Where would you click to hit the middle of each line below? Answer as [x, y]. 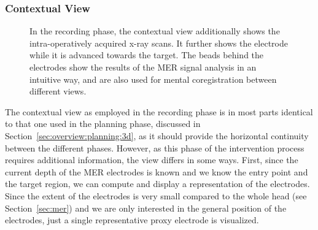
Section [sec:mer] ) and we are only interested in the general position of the [146, 208]
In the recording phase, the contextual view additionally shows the [155, 31]
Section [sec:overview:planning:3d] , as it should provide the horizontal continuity [157, 135]
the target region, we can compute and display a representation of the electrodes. [157, 184]
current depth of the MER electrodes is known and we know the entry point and [157, 171]
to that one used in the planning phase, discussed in [103, 124]
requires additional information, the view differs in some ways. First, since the [152, 160]
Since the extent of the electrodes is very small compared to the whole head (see [156, 195]
